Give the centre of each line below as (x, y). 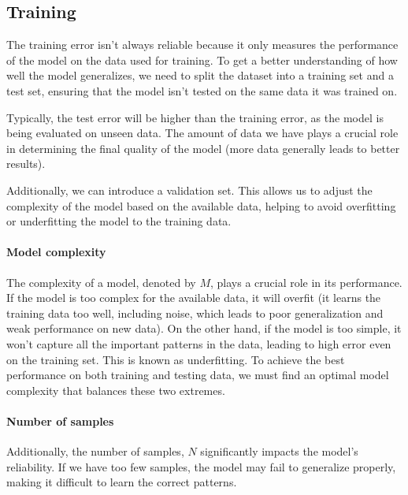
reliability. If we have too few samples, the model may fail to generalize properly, (201, 466)
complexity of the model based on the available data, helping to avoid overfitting (201, 205)
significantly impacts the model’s (279, 451)
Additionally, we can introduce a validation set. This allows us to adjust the (189, 190)
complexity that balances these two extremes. (116, 390)
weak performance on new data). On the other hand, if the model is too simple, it (204, 328)
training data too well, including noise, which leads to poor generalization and (195, 313)
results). (26, 164)
